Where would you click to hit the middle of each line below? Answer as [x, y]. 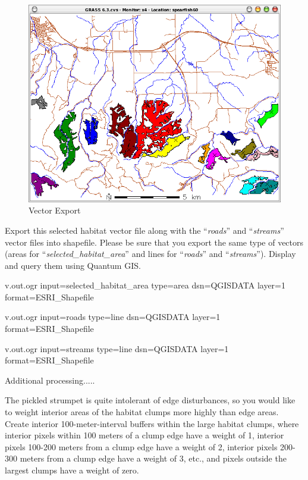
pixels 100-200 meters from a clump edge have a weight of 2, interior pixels [141, 446]
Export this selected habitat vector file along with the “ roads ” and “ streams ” [144, 230]
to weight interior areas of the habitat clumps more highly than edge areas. [142, 412]
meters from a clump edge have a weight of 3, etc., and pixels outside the [153, 458]
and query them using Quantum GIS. [73, 265]
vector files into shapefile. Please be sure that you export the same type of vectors [154, 242]
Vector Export [55, 210]
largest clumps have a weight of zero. [72, 470]
